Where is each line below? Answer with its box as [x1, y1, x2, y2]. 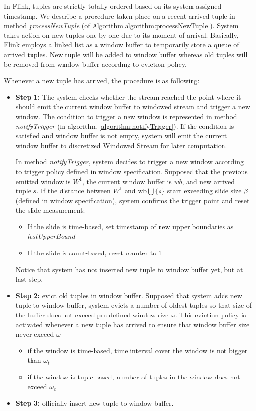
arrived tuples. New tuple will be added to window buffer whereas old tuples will [4, 49, 248, 59]
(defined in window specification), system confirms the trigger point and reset [15, 195, 250, 205]
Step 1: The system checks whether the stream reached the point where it [15, 92, 241, 102]
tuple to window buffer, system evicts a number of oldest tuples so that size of [15, 300, 252, 310]
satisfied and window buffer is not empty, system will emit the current [15, 130, 227, 141]
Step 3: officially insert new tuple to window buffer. [15, 398, 174, 408]
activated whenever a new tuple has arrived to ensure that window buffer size [15, 319, 250, 329]
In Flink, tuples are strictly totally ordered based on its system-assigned [4, 1, 222, 11]
